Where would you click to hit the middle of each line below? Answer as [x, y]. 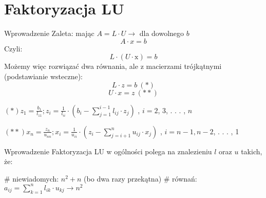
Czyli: [13, 48]
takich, [252, 151]
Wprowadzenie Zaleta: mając [49, 33]
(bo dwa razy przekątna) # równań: [140, 178]
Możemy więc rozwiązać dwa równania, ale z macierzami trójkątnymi [113, 66]
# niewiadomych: [32, 178]
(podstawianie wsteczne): [43, 76]
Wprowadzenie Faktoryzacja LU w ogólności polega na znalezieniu [108, 151]
